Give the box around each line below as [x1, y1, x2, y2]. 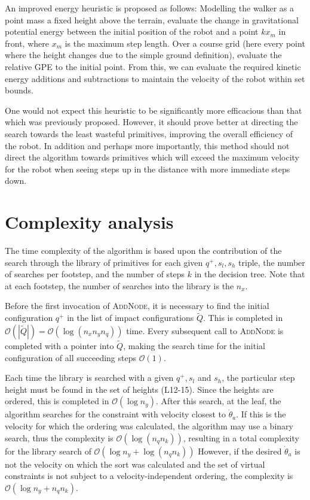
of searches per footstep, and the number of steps [5, 268, 185, 280]
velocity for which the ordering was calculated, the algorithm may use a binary [5, 420, 293, 432]
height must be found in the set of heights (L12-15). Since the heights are [5, 383, 274, 395]
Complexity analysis [5, 210, 174, 234]
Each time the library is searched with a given [5, 371, 174, 384]
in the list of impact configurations [67, 311, 194, 324]
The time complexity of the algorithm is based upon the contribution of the [5, 244, 282, 257]
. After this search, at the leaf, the [156, 395, 281, 407]
